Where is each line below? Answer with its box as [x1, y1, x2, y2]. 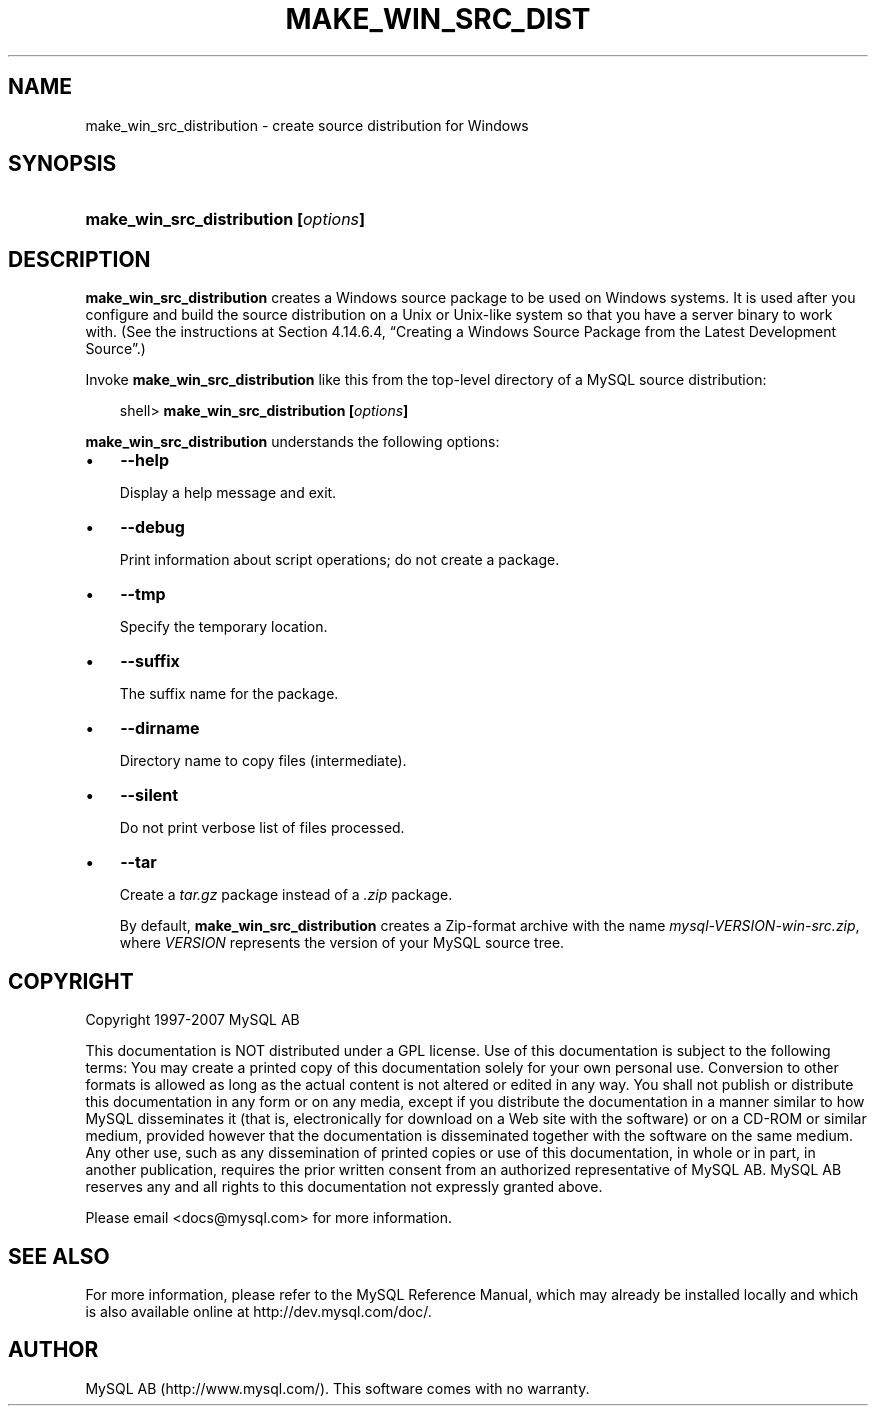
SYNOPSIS [8, 151, 117, 177]
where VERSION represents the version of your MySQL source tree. [119, 934, 565, 952]
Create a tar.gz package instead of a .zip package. [119, 886, 453, 904]
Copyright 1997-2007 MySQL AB [85, 1011, 300, 1029]
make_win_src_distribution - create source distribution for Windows [85, 116, 529, 134]
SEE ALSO [8, 1243, 110, 1269]
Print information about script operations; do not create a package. [119, 551, 560, 569]
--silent [120, 785, 179, 806]
